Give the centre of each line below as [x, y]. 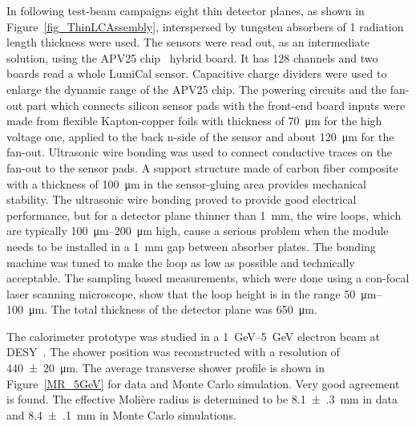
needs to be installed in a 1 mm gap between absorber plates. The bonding [191, 246]
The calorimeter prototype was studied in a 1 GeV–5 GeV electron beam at [193, 336]
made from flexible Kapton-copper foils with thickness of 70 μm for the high [194, 121]
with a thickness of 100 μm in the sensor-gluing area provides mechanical [186, 183]
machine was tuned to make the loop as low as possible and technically [181, 262]
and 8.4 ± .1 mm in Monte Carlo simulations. [121, 414]
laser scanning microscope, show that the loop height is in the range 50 [181, 293]
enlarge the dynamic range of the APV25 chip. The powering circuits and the [197, 89]
